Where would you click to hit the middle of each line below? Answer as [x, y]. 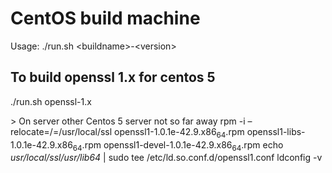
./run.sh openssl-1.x [51, 101]
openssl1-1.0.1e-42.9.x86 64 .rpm [179, 132]
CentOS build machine [105, 18]
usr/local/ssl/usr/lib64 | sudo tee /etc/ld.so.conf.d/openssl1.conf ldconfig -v [166, 158]
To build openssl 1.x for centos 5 [113, 77]
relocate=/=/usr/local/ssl [61, 131]
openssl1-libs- [276, 131]
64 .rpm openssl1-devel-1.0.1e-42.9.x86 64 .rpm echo [178, 145]
